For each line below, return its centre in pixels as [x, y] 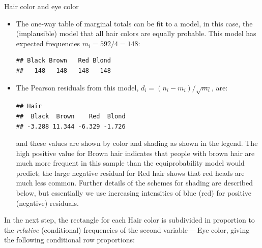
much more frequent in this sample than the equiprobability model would [130, 163]
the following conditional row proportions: [69, 240]
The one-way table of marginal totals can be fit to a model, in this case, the [134, 23]
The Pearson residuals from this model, [77, 87]
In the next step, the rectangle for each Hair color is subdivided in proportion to [129, 220]
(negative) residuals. [47, 203]
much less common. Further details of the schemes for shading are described [135, 183]
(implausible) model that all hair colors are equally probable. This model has [136, 33]
